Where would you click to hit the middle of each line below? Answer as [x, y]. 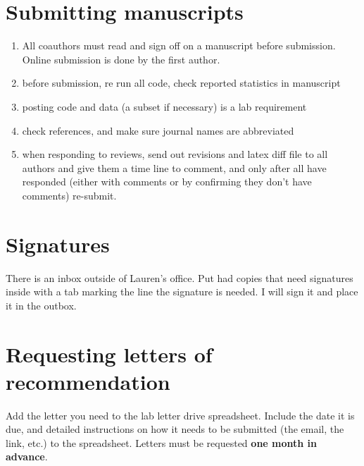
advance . [27, 456]
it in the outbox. [41, 305]
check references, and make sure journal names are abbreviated [158, 130]
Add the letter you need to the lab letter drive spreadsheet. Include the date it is [180, 415]
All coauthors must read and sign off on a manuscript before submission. [179, 45]
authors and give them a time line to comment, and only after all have [174, 167]
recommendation [88, 381]
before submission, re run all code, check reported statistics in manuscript [181, 83]
